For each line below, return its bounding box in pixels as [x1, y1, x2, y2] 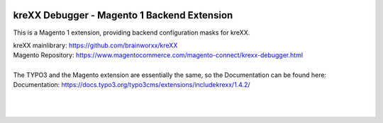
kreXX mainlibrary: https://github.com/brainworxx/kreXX [13, 41, 178, 49]
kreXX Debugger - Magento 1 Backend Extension [13, 9, 233, 21]
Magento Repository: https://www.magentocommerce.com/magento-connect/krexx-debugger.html [13, 51, 304, 59]
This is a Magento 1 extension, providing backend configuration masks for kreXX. [13, 28, 250, 37]
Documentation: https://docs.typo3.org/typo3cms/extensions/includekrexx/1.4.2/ [13, 81, 251, 89]
